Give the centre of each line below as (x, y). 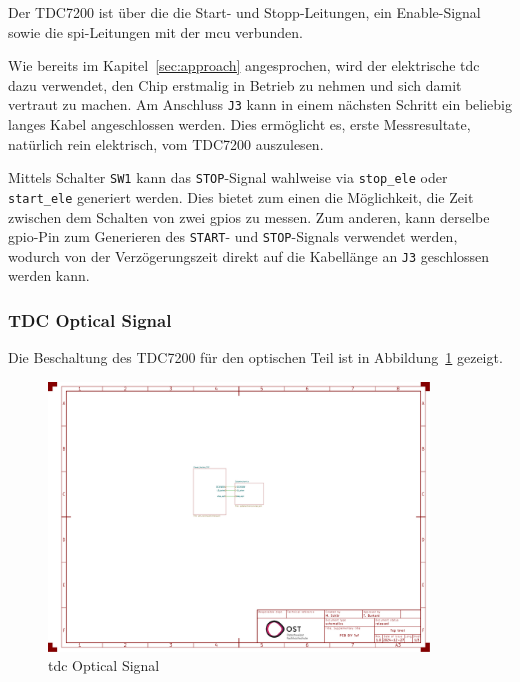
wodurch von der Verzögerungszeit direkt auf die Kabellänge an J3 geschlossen (249, 255)
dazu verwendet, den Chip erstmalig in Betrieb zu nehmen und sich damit (235, 84)
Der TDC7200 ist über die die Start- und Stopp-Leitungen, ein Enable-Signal (244, 12)
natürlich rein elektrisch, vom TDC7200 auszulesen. (166, 143)
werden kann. (49, 275)
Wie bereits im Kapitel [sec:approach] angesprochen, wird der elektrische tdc (244, 65)
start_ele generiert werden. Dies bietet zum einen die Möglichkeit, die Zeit (241, 196)
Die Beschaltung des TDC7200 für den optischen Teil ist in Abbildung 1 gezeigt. (255, 357)
